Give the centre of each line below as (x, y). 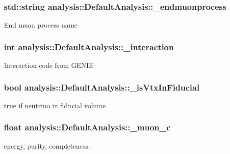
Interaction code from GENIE (49, 65)
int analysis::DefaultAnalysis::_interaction (89, 46)
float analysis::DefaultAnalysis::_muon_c (87, 127)
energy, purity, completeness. (47, 145)
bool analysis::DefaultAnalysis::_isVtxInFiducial (102, 87)
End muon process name (41, 25)
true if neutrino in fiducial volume (55, 105)
